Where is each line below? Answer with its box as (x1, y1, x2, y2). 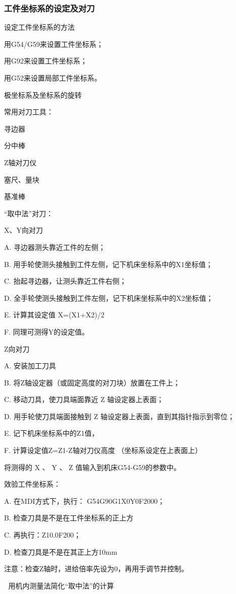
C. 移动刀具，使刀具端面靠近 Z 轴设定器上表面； (4, 394, 164, 405)
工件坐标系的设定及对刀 (4, 2, 95, 14)
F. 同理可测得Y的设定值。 (4, 326, 89, 337)
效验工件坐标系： (4, 479, 61, 489)
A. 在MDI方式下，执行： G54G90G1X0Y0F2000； (4, 495, 165, 506)
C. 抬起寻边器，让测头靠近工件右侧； (4, 276, 127, 286)
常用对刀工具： (4, 106, 53, 117)
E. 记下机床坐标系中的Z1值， (4, 428, 99, 438)
